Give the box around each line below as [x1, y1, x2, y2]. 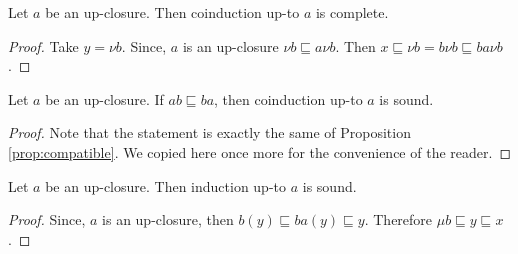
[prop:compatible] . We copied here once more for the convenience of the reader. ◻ [8, 141, 512, 162]
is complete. [315, 2, 389, 22]
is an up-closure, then [102, 209, 234, 230]
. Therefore [364, 209, 433, 230]
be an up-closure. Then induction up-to [45, 175, 287, 196]
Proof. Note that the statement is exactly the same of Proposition [8, 122, 411, 143]
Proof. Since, [8, 209, 86, 230]
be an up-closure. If [45, 88, 164, 109]
